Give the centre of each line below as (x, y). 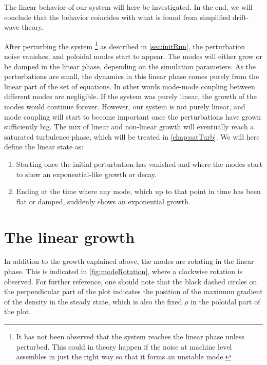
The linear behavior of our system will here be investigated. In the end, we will (128, 7)
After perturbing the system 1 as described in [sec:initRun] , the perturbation (125, 45)
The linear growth (70, 236)
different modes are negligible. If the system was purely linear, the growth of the (131, 96)
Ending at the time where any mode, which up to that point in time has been (138, 191)
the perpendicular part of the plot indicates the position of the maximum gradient (133, 291)
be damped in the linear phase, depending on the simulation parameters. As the (130, 66)
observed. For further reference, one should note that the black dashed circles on (131, 281)
